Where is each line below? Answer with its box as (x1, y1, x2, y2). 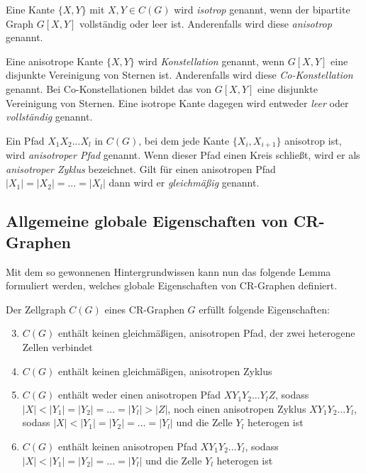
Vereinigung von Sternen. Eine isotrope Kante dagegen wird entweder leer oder (6, 95, 349, 110)
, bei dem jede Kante (138, 133, 230, 148)
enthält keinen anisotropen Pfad (57, 438, 197, 453)
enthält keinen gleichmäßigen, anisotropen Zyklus (57, 363, 272, 378)
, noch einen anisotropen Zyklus (167, 401, 306, 416)
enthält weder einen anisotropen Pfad (57, 387, 221, 402)
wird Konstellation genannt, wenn (138, 53, 285, 68)
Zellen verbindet (22, 339, 93, 354)
